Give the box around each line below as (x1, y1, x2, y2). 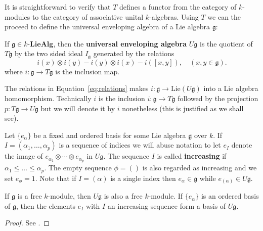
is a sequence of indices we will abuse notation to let (59, 140, 221, 150)
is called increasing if (157, 151, 227, 161)
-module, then (48, 191, 91, 201)
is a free (17, 191, 42, 201)
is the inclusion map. (55, 66, 120, 76)
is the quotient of (200, 38, 253, 49)
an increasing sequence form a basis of (107, 200, 226, 211)
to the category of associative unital (32, 11, 144, 22)
